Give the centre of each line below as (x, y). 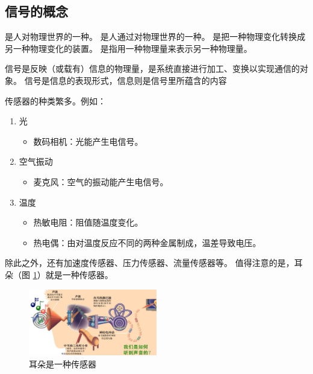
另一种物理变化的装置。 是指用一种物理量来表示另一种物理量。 (129, 48)
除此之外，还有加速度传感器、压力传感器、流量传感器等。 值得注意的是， (150, 263)
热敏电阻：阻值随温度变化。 (88, 222)
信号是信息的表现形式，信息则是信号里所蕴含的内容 (126, 80)
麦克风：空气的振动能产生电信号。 (101, 181)
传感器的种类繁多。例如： (55, 100)
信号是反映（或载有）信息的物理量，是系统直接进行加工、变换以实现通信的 (152, 68)
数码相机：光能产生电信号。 (88, 141)
